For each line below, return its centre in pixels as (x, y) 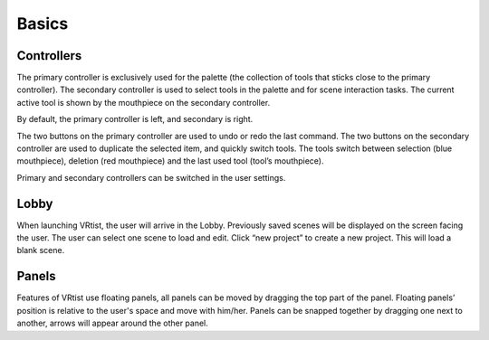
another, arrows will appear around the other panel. (112, 323)
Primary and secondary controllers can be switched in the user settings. (151, 177)
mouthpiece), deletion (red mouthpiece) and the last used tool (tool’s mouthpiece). (171, 161)
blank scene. (41, 250)
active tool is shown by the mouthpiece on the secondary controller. (144, 102)
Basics (43, 24)
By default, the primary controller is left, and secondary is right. (135, 119)
